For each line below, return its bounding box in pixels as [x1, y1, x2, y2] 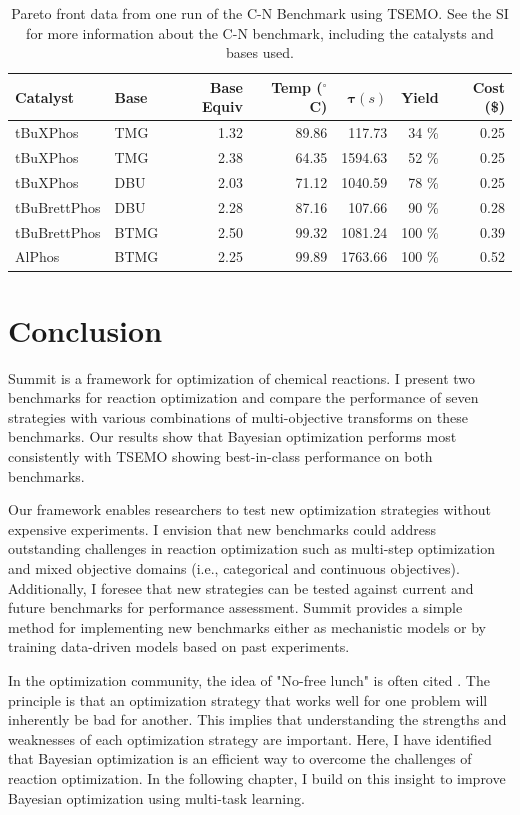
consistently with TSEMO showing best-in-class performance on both [8, 446, 433, 467]
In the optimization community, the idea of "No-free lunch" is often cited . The [8, 669, 490, 690]
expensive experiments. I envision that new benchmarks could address [8, 518, 436, 539]
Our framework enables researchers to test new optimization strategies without [8, 499, 491, 520]
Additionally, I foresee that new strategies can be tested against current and [8, 577, 474, 598]
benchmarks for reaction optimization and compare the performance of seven [8, 387, 479, 408]
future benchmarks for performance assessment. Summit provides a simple [8, 597, 463, 618]
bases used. [226, 42, 294, 63]
